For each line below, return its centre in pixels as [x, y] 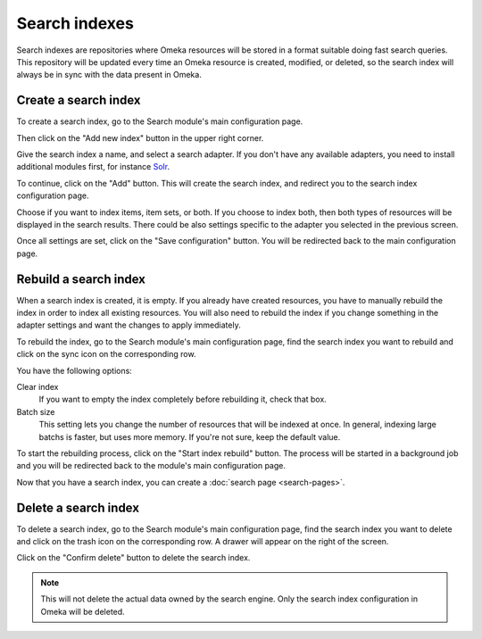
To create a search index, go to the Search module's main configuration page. [160, 121]
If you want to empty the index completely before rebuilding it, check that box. [183, 399]
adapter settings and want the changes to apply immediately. [129, 325]
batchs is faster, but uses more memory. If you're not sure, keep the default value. [190, 436]
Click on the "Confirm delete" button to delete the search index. [133, 558]
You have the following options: [75, 370]
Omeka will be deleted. [83, 611]
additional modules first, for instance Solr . [93, 167]
